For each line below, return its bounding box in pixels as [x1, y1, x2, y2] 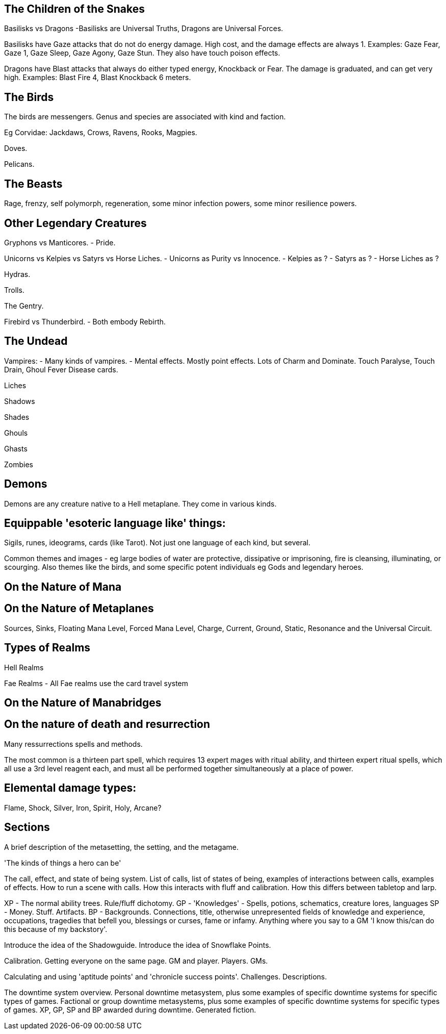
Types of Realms [4, 641, 91, 654]
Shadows [4, 396, 35, 406]
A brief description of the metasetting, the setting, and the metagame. [4, 842, 239, 851]
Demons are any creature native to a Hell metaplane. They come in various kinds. [4, 499, 277, 508]
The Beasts [4, 177, 63, 190]
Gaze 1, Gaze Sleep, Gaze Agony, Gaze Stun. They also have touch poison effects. [4, 48, 280, 58]
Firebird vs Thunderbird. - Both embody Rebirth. [4, 317, 166, 326]
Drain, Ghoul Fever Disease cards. [4, 365, 118, 374]
